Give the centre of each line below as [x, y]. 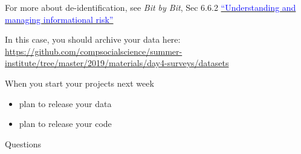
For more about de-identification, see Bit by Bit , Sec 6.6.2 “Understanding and [150, 7]
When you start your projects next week [79, 83]
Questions [23, 143]
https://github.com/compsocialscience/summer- [94, 51]
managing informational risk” [59, 19]
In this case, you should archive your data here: [93, 39]
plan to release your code [65, 124]
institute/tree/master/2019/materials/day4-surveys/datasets [117, 63]
